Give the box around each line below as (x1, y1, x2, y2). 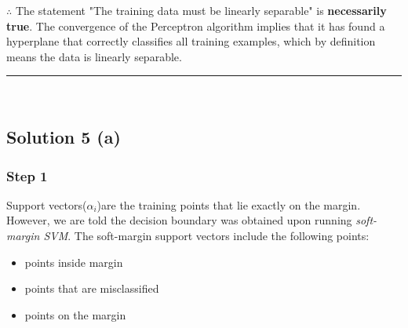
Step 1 (6, 166, 48, 185)
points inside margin (24, 253, 123, 270)
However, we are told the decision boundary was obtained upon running (6, 212, 352, 228)
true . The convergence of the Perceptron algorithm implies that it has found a (6, 17, 385, 34)
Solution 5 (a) (6, 125, 121, 149)
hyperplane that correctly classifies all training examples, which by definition (6, 33, 376, 49)
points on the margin (24, 306, 126, 323)
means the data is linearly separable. (6, 48, 182, 64)
